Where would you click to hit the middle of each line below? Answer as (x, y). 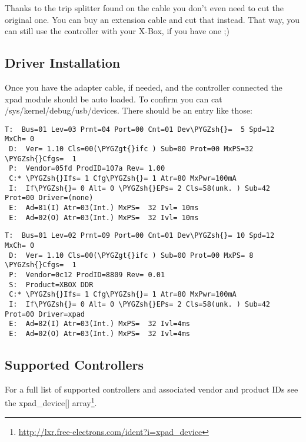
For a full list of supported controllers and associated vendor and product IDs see (152, 389)
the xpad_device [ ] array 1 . (51, 402)
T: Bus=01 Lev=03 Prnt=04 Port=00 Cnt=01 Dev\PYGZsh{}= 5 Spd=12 (140, 129)
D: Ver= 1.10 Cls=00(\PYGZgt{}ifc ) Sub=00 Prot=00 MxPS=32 (131, 149)
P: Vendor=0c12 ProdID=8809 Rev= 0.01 (87, 275)
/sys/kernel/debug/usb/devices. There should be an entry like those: (129, 110)
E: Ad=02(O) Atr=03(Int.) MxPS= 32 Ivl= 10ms (104, 217)
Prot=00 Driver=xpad (45, 314)
